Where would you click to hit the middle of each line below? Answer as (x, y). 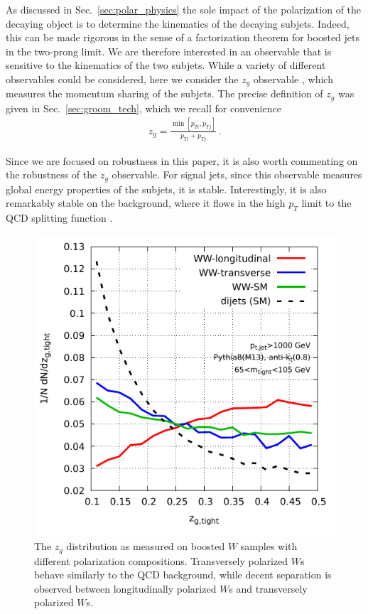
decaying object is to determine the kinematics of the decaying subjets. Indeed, (178, 23)
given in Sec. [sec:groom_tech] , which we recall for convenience (144, 108)
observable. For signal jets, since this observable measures (237, 174)
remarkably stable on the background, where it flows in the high (146, 203)
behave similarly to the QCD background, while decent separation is (183, 575)
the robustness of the (52, 174)
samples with (269, 546)
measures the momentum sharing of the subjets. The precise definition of (164, 93)
